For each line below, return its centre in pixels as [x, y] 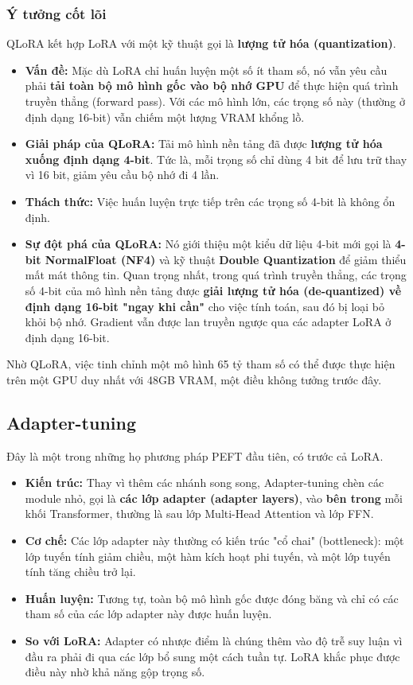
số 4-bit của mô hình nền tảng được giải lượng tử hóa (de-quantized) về [213, 290]
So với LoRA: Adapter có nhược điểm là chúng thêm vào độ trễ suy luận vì [214, 641]
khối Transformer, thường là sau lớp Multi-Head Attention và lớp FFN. [199, 514]
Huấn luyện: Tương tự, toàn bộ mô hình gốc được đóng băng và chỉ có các [212, 598]
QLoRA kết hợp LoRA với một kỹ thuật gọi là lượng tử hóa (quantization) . [201, 43]
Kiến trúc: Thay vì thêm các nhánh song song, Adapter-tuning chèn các [205, 483]
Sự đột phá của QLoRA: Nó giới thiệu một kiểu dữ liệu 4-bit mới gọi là [208, 244]
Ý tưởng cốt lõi [56, 13]
